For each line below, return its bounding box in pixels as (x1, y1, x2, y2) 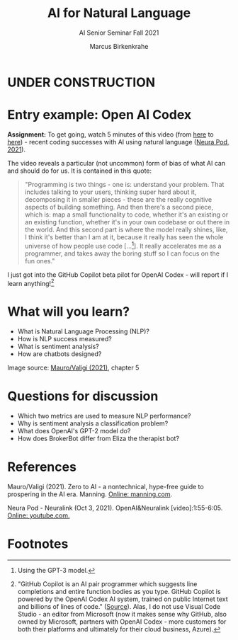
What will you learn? (7, 304, 130, 320)
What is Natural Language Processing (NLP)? (17, 327, 150, 336)
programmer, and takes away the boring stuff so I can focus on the (24, 249, 220, 258)
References (7, 459, 76, 475)
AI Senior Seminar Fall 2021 (79, 28, 159, 37)
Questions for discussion (7, 388, 159, 404)
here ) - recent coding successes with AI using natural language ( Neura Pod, (7, 137, 229, 146)
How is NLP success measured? (17, 335, 112, 343)
